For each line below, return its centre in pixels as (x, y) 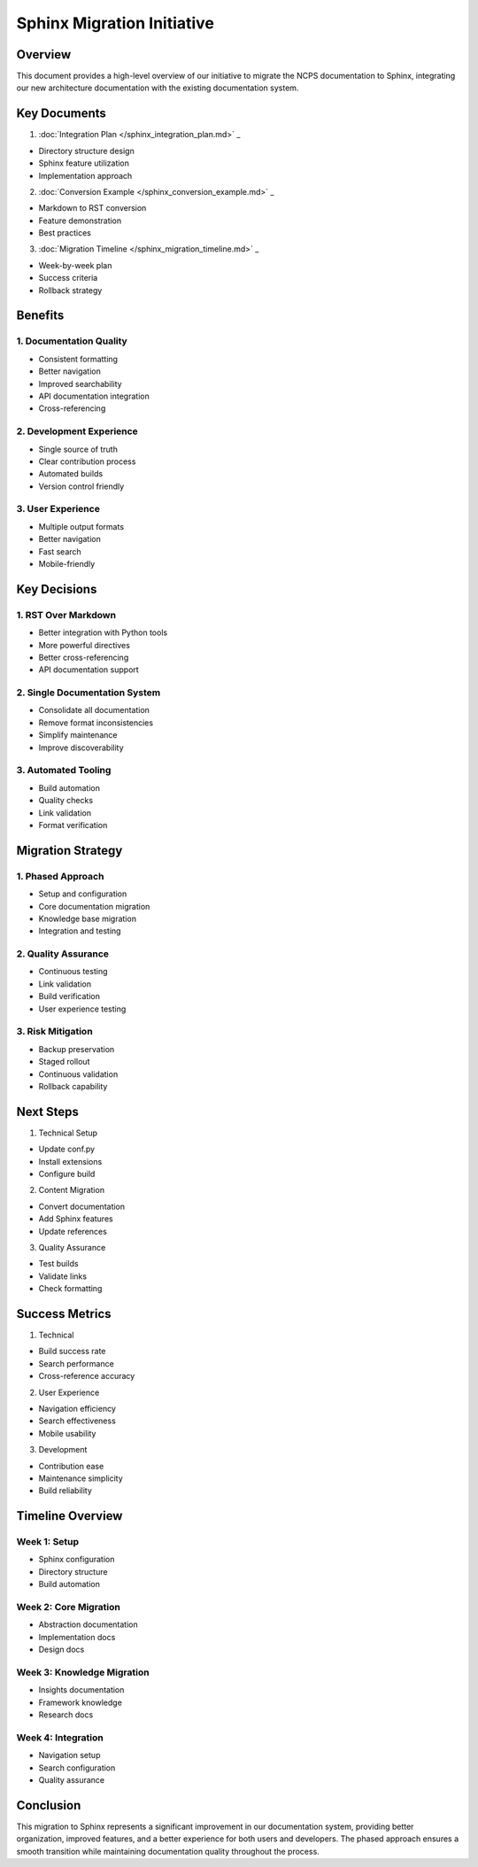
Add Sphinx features (76, 1219)
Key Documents (61, 114)
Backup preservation (77, 1049)
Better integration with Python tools (103, 632)
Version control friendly (81, 486)
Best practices (65, 233)
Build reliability (66, 1491)
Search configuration (77, 1768)
